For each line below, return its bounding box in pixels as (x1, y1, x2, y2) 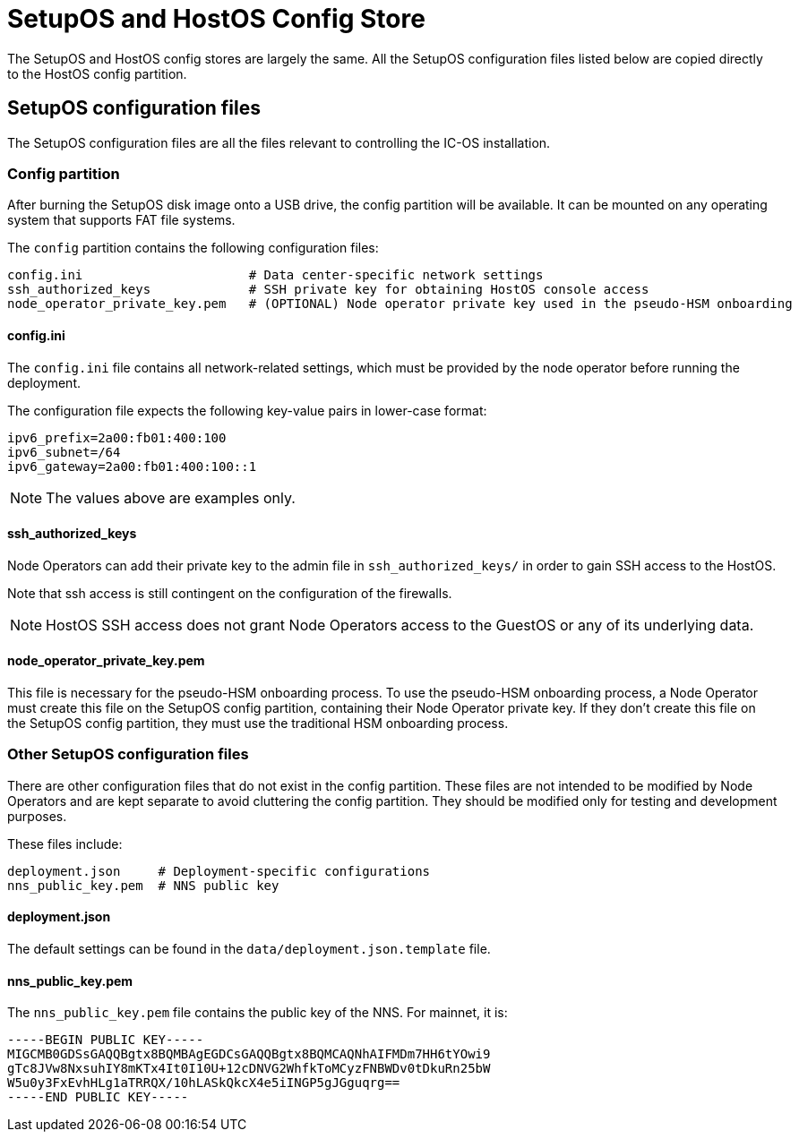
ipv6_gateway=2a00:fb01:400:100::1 (7, 458, 257, 474)
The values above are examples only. (46, 488, 296, 507)
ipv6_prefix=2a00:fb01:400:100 (7, 430, 227, 445)
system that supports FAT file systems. (7, 212, 236, 228)
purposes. (7, 808, 67, 824)
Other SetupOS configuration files (7, 745, 249, 764)
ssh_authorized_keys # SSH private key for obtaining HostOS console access (7, 282, 649, 297)
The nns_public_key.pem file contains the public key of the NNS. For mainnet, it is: (7, 1005, 508, 1021)
